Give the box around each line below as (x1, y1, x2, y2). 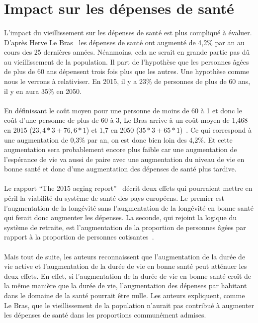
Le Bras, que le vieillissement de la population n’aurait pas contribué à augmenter (4, 300, 254, 310)
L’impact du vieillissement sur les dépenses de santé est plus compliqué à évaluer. (4, 27, 252, 37)
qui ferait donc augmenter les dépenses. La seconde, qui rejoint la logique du (4, 212, 237, 223)
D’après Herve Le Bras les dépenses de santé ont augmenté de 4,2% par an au (4, 37, 245, 47)
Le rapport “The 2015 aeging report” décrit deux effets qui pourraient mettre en (4, 183, 253, 193)
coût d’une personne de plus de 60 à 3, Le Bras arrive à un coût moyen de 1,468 (4, 115, 248, 125)
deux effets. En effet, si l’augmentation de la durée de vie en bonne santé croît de (4, 270, 252, 281)
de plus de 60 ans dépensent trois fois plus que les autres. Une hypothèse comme (4, 66, 250, 77)
